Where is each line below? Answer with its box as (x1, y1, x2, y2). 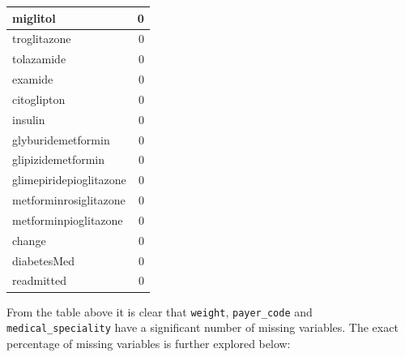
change (12, 231, 46, 248)
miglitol (12, 9, 56, 26)
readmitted (12, 272, 66, 289)
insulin (12, 110, 45, 127)
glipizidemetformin (12, 151, 105, 168)
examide (12, 71, 53, 88)
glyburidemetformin (12, 131, 110, 148)
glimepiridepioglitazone (12, 171, 126, 188)
